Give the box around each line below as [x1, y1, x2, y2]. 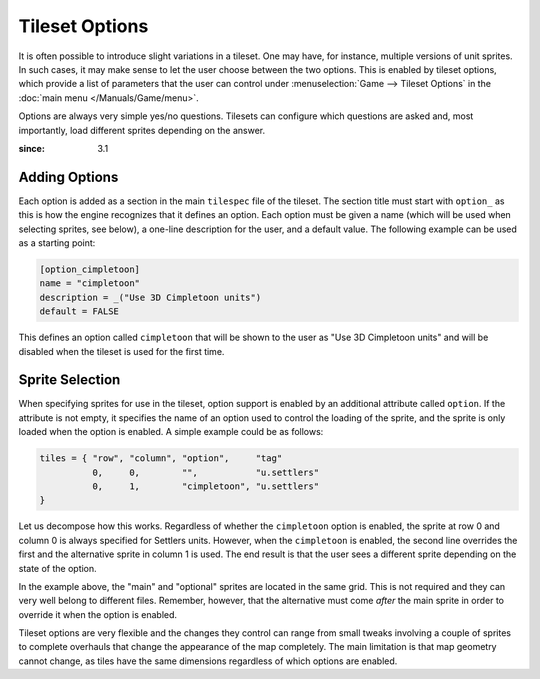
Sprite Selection [18, 371, 121, 389]
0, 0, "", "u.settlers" [91, 466, 320, 478]
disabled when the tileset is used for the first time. [18, 345, 225, 357]
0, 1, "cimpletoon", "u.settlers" [91, 480, 320, 492]
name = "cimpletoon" [39, 278, 140, 289]
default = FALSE [39, 306, 120, 317]
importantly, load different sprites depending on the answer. [18, 124, 266, 136]
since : [18, 142, 45, 154]
